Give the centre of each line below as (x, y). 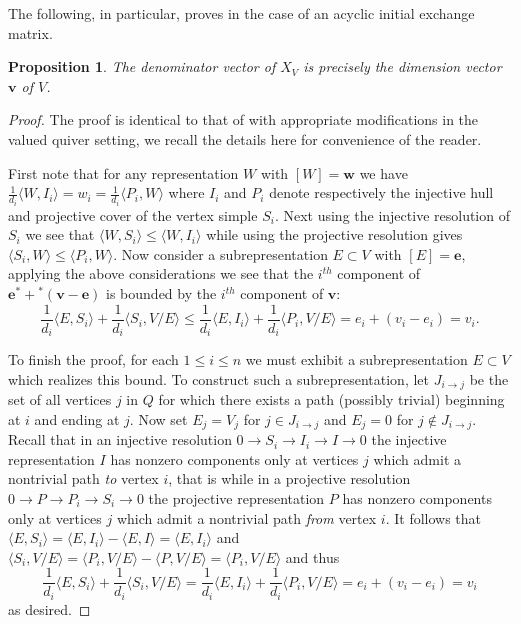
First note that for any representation (123, 172)
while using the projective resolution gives (334, 234)
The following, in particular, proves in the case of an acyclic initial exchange (241, 13)
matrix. (30, 32)
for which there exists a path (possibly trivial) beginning (331, 399)
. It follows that (433, 517)
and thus (312, 556)
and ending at (77, 418)
